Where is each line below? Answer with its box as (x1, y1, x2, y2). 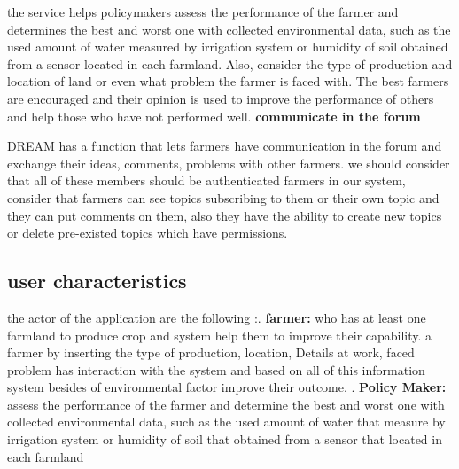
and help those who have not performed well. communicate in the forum (7, 106, 421, 125)
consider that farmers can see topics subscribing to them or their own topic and (7, 188, 440, 207)
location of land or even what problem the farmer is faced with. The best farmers (7, 72, 449, 90)
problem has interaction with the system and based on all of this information (7, 360, 425, 379)
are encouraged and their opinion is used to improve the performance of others (7, 89, 434, 107)
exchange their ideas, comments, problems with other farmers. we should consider (7, 153, 450, 172)
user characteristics (7, 267, 187, 294)
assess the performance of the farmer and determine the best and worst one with (7, 395, 445, 413)
